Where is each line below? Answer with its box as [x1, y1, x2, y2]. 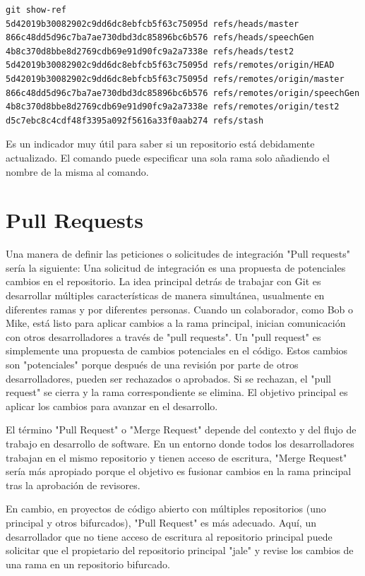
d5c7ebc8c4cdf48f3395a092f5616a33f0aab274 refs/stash [6, 115, 264, 126]
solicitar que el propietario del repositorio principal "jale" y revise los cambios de [6, 543, 354, 558]
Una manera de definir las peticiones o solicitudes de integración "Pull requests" [6, 246, 351, 261]
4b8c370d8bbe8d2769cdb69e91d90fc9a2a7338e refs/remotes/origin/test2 [6, 102, 340, 112]
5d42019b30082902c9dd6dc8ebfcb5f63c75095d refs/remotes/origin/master [6, 73, 345, 84]
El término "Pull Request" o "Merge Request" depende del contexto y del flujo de [6, 422, 357, 437]
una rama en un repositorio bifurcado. [6, 556, 170, 571]
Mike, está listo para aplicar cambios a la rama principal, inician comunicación [6, 316, 346, 330]
